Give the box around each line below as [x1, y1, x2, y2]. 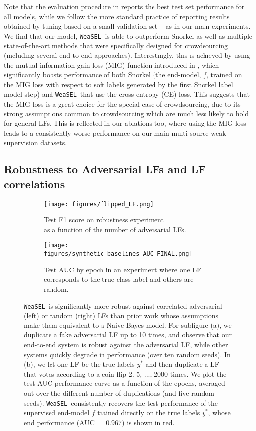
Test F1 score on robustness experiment [44, 215, 164, 225]
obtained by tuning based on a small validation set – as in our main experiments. [4, 21, 251, 31]
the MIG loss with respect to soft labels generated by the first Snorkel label [4, 79, 233, 89]
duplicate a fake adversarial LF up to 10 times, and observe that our [24, 329, 232, 340]
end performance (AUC [24, 417, 95, 427]
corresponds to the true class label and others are [44, 274, 194, 284]
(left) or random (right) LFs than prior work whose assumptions [24, 310, 219, 321]
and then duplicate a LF [145, 359, 219, 369]
